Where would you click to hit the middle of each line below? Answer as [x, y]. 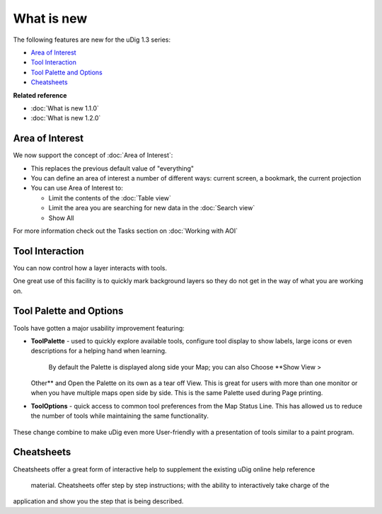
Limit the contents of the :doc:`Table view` [110, 198]
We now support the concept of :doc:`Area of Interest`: [93, 155]
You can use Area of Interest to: [77, 188]
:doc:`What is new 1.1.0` [65, 108]
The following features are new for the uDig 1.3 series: [92, 40]
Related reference [40, 95]
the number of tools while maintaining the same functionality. [120, 416]
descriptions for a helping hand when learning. [99, 351]
